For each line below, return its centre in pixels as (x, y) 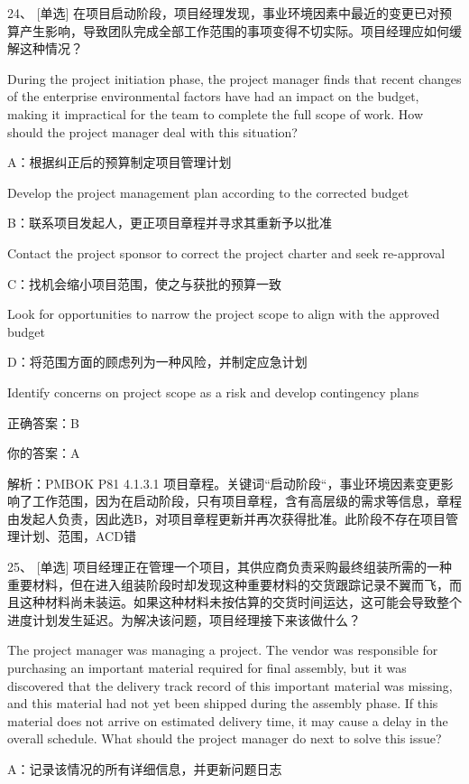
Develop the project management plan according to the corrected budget (208, 192)
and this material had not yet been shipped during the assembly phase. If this (223, 703)
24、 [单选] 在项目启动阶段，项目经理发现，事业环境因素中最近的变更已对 (224, 13)
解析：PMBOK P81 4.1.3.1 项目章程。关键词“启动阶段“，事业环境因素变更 (224, 483)
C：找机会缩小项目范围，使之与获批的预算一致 (145, 283)
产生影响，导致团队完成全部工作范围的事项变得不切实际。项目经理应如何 (234, 30)
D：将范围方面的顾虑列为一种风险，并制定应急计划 (157, 362)
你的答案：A (44, 453)
